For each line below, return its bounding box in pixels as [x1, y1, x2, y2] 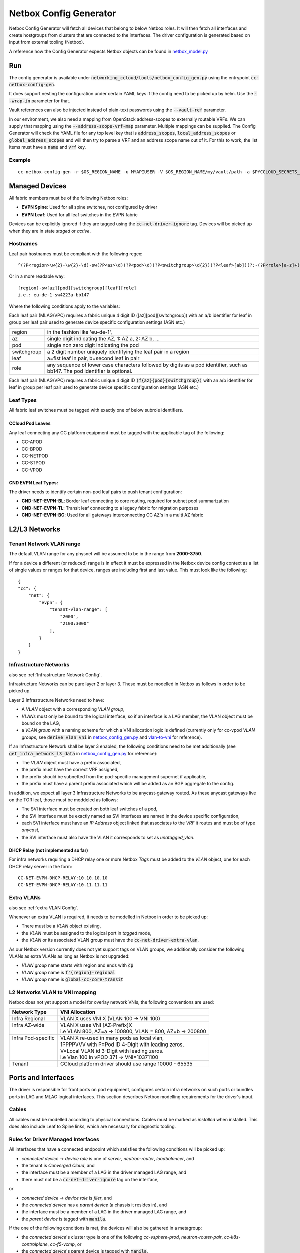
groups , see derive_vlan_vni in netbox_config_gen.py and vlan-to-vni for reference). [21, 734, 202, 740]
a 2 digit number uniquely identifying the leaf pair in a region [47, 348, 189, 355]
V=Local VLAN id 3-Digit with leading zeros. [60, 1047, 164, 1054]
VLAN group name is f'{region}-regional [21, 969, 116, 975]
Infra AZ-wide [12, 1021, 45, 1028]
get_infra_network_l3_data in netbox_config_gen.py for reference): [9, 750, 158, 756]
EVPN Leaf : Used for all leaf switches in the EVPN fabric [21, 211, 138, 218]
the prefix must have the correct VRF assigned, [21, 767, 119, 773]
